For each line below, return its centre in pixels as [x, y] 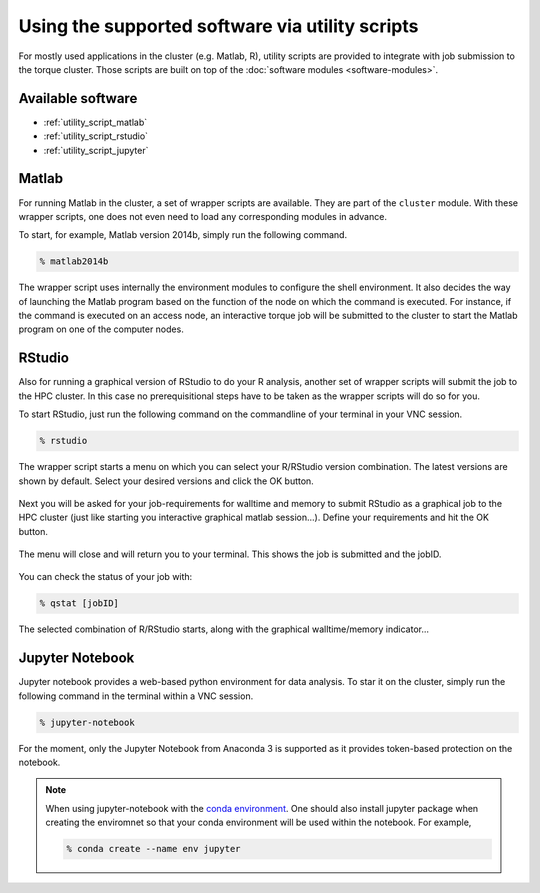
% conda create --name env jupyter [153, 849]
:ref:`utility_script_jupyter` [96, 150]
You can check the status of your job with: [105, 577]
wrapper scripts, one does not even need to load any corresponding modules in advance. [202, 216]
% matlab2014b [74, 261]
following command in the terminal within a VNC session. [136, 696]
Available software [78, 98]
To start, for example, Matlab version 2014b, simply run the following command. [183, 235]
